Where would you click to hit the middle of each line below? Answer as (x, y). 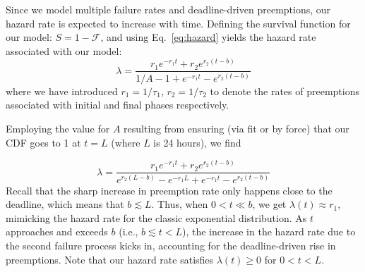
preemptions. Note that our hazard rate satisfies (110, 259)
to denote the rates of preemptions (285, 91)
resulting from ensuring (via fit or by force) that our (237, 128)
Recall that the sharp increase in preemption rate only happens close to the (169, 190)
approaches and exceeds (57, 231)
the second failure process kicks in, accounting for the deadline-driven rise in (171, 245)
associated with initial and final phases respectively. (118, 105)
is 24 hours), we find (197, 142)
